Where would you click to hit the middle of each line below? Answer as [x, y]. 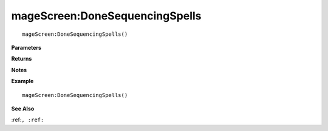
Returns [22, 59]
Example [22, 81]
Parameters [26, 47]
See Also [23, 109]
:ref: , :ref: [28, 120]
